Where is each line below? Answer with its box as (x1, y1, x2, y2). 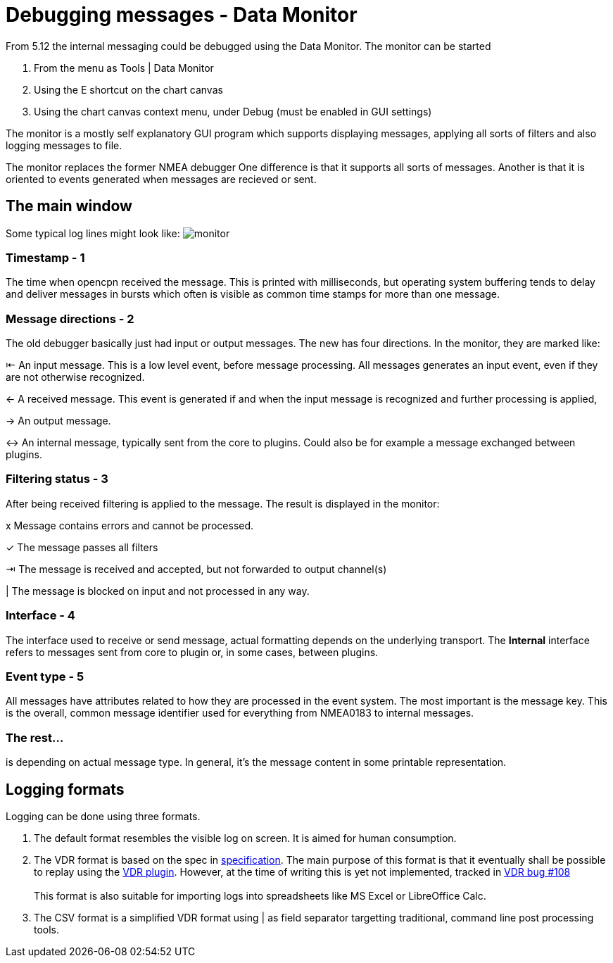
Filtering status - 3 (6, 472, 108, 486)
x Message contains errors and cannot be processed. (6, 519, 254, 531)
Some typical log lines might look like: (6, 227, 180, 239)
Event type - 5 (6, 669, 84, 684)
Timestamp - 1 (6, 250, 85, 265)
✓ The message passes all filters (6, 541, 158, 553)
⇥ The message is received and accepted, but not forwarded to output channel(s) (6, 562, 387, 575)
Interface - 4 (6, 608, 75, 623)
